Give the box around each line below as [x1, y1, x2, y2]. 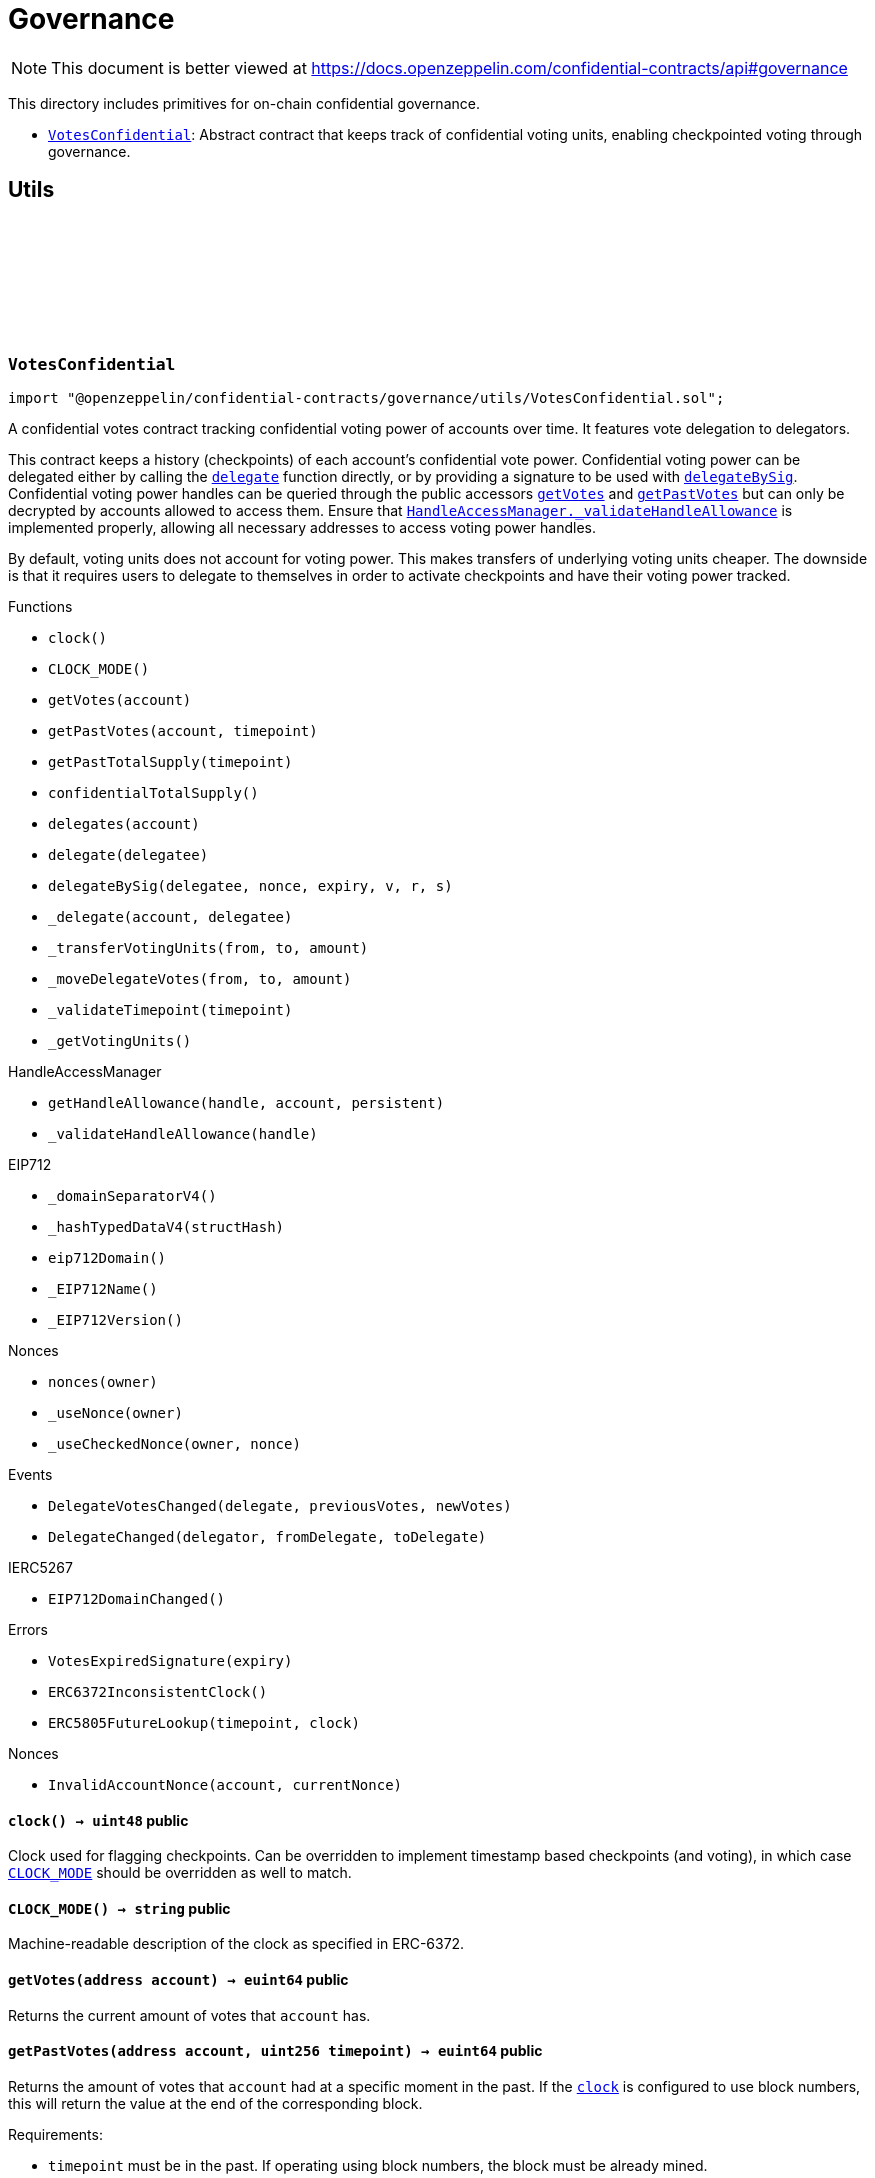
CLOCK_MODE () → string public [8, 1899, 231, 1917]
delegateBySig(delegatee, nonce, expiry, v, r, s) [48, 877, 453, 894]
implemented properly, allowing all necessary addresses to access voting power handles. [8, 518, 597, 536]
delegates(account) [48, 815, 200, 832]
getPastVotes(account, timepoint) [48, 722, 318, 739]
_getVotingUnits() [48, 1032, 192, 1049]
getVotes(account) [48, 691, 192, 708]
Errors [8, 1620, 48, 1638]
